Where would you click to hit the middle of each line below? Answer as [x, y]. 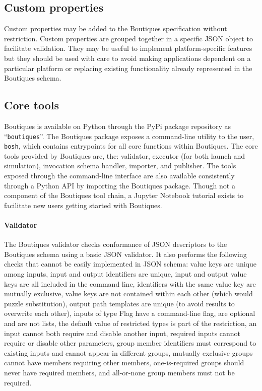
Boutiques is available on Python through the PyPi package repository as [118, 126]
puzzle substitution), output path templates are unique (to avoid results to [119, 303]
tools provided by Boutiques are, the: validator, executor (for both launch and [125, 155]
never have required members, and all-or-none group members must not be [119, 372]
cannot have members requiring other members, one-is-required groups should [124, 363]
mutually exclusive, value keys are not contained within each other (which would [128, 294]
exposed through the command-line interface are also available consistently [119, 176]
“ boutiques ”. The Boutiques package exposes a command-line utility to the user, [129, 136]
